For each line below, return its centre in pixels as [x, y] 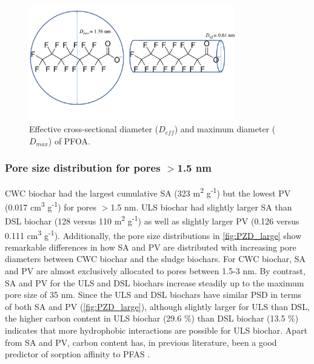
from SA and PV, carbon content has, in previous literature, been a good [141, 342]
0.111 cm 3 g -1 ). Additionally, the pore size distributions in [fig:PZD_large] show [153, 234]
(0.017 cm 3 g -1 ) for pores [51, 206]
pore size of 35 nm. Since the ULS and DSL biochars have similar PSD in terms [153, 295]
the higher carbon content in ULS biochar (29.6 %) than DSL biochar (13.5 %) [152, 318]
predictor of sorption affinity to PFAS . [78, 354]
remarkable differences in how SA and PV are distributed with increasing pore [151, 247]
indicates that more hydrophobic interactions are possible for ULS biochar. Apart [156, 330]
